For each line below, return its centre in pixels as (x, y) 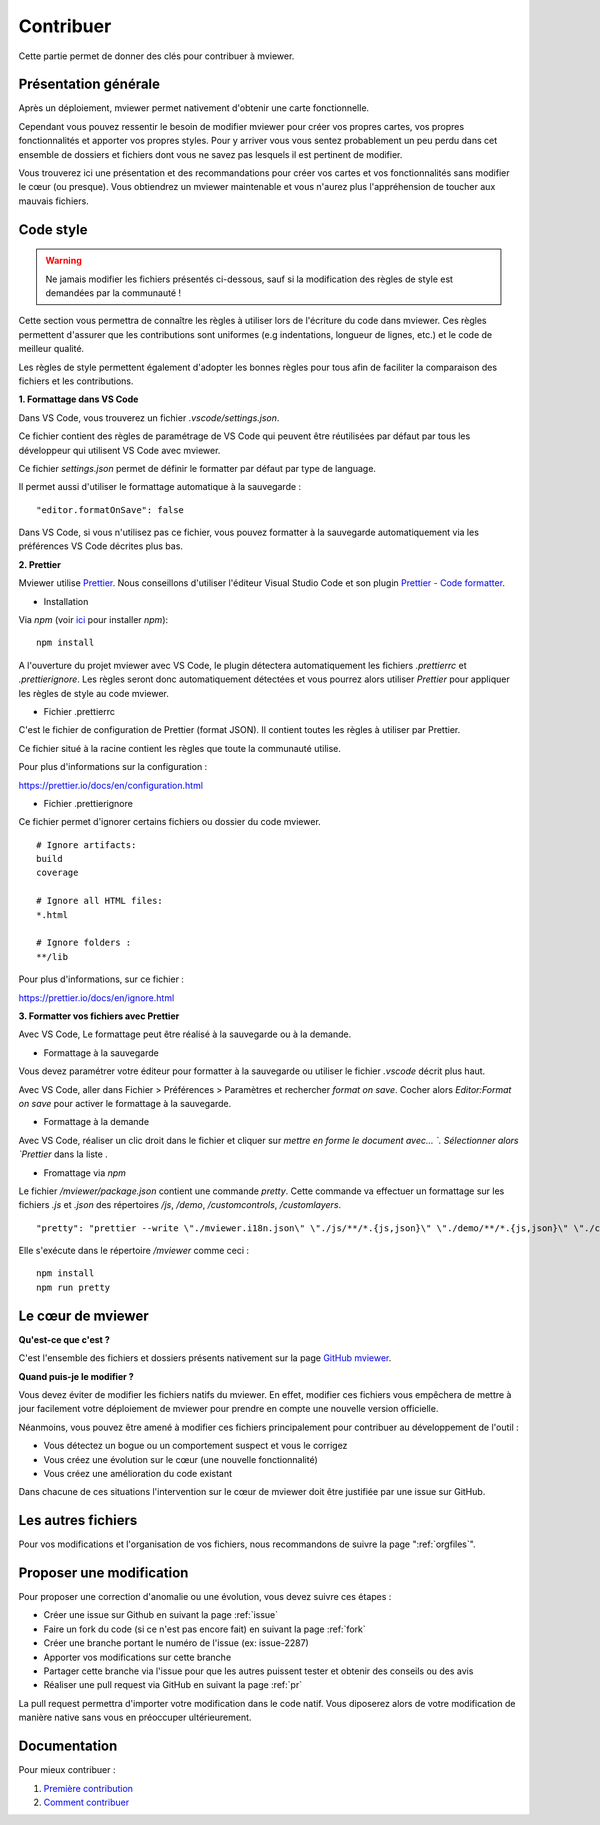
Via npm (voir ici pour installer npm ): (93, 620)
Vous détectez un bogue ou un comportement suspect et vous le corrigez (195, 1446)
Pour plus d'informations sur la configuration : (113, 767)
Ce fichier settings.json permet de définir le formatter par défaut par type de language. (197, 468)
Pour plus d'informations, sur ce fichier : (101, 979)
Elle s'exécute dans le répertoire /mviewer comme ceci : (134, 1251)
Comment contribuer (86, 1802)
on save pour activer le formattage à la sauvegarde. (125, 1103)
